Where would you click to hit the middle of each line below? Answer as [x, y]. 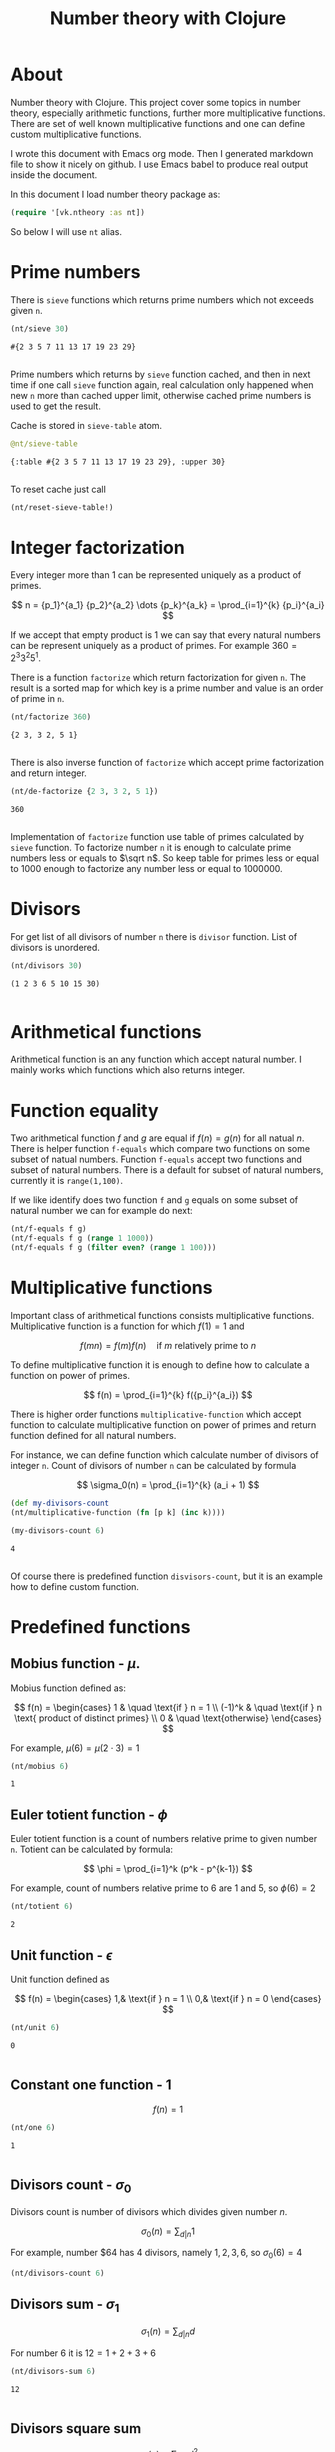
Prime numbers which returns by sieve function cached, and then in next [160, 374]
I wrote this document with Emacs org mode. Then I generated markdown [162, 153]
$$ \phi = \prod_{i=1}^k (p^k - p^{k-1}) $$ [168, 1869]
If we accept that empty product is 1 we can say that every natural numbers [166, 635]
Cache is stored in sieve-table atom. [86, 425]
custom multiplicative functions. [76, 134]
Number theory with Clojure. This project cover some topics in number [156, 102]
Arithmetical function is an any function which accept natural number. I [156, 1059]
